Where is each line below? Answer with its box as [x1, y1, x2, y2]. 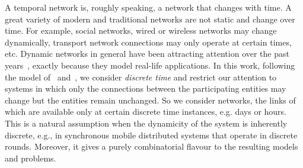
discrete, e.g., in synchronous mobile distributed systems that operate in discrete [5, 128, 298, 141]
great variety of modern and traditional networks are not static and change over [5, 12, 295, 25]
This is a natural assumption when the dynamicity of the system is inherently [5, 117, 288, 129]
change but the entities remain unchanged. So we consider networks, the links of [5, 93, 296, 106]
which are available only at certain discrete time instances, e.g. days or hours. [5, 105, 286, 118]
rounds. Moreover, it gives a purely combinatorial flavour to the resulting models [5, 140, 298, 153]
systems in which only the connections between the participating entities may [5, 82, 286, 95]
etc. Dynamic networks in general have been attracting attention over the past [5, 47, 289, 60]
